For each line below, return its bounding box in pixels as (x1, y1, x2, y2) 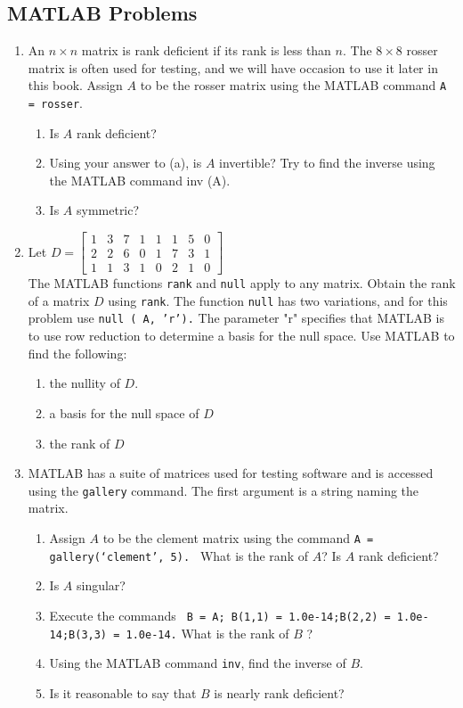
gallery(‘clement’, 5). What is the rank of (49, 546, 308, 564)
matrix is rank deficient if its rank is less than (81, 41, 331, 60)
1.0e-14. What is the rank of (126, 623, 289, 642)
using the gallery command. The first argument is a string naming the (28, 481, 419, 499)
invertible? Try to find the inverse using (219, 153, 435, 172)
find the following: (28, 343, 127, 362)
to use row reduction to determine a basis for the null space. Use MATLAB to (28, 326, 455, 345)
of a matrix (28, 291, 90, 309)
